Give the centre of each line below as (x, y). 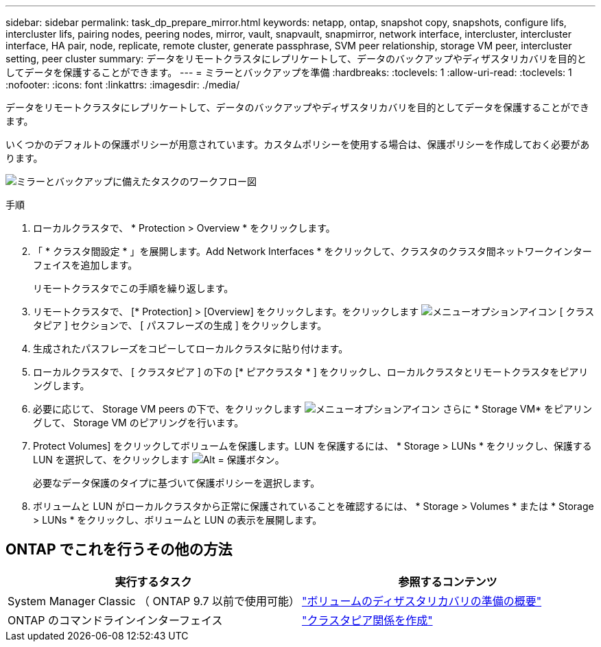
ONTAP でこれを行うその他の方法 (119, 550)
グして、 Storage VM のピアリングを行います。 (139, 423)
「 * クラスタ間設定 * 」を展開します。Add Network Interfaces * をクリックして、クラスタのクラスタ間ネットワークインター (313, 251)
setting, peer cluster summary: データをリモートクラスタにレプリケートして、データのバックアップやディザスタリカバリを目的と (296, 59)
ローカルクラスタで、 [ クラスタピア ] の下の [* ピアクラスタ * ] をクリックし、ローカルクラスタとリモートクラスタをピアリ (311, 372)
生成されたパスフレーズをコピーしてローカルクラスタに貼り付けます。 (191, 349)
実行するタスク (153, 582)
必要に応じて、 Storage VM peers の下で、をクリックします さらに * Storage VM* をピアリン (313, 409)
